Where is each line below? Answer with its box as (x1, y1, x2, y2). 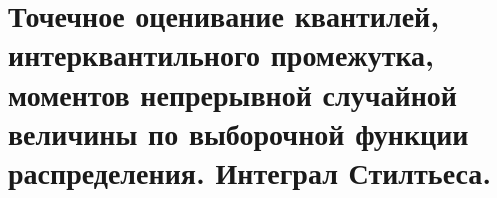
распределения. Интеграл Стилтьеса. (8, 151, 492, 192)
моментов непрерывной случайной (8, 73, 457, 114)
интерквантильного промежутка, (8, 34, 435, 75)
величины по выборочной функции (8, 112, 469, 153)
